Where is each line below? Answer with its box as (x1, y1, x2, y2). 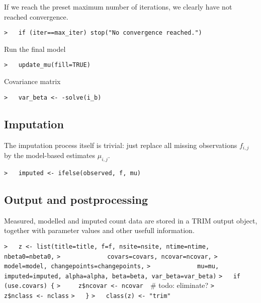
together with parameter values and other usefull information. (4, 225, 195, 236)
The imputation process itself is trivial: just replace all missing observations (4, 139, 237, 150)
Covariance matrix (4, 76, 61, 87)
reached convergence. (4, 11, 68, 22)
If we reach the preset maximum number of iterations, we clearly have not (4, 2, 232, 12)
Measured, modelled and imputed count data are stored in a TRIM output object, (4, 215, 257, 225)
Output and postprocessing (4, 191, 148, 207)
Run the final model (4, 43, 66, 54)
